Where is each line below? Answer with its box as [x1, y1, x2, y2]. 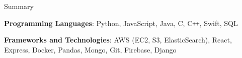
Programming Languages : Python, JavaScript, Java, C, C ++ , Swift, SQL [4, 17, 238, 28]
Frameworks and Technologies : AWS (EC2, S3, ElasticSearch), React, [4, 34, 232, 45]
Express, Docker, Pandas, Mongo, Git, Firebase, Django [4, 44, 177, 54]
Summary [4, 1, 34, 11]
